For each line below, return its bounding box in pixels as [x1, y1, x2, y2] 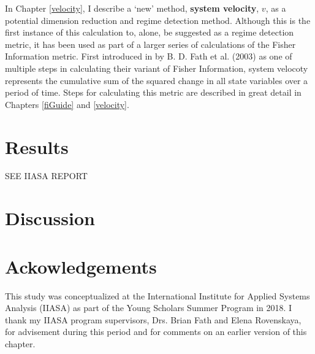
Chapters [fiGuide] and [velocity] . [5, 98, 129, 110]
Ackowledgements [5, 253, 157, 279]
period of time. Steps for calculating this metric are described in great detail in [5, 86, 302, 99]
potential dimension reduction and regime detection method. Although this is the [5, 13, 311, 26]
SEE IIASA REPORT [5, 169, 88, 182]
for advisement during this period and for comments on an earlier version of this [5, 325, 307, 338]
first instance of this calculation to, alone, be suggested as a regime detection [5, 26, 294, 39]
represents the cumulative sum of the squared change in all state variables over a [5, 74, 308, 87]
